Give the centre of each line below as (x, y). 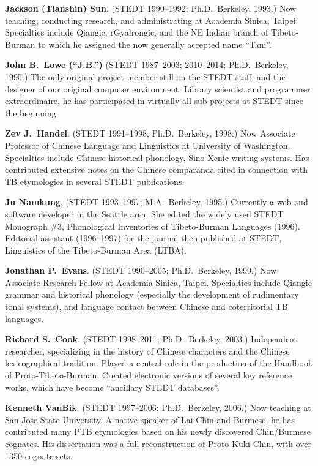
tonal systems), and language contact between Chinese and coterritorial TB (146, 306)
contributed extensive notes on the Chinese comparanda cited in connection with (156, 169)
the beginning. (32, 112)
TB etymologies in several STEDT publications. (95, 181)
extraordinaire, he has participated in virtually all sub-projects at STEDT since (154, 101)
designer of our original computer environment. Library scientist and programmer (158, 88)
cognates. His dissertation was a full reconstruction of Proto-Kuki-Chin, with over (158, 443)
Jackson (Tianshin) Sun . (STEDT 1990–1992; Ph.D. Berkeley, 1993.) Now (151, 8)
